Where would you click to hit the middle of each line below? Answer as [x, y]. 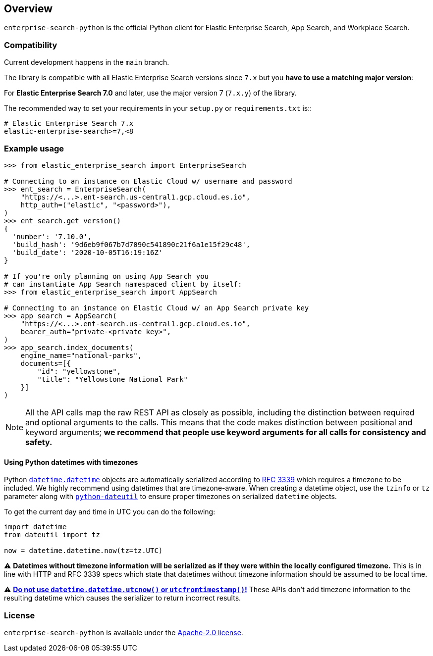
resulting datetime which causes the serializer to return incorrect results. [123, 598]
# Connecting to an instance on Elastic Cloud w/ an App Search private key [157, 308]
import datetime [35, 527]
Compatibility [31, 45]
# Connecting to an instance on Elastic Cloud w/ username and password [148, 181]
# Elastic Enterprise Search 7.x [69, 124]
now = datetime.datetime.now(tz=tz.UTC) [83, 551]
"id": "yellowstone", [79, 371]
